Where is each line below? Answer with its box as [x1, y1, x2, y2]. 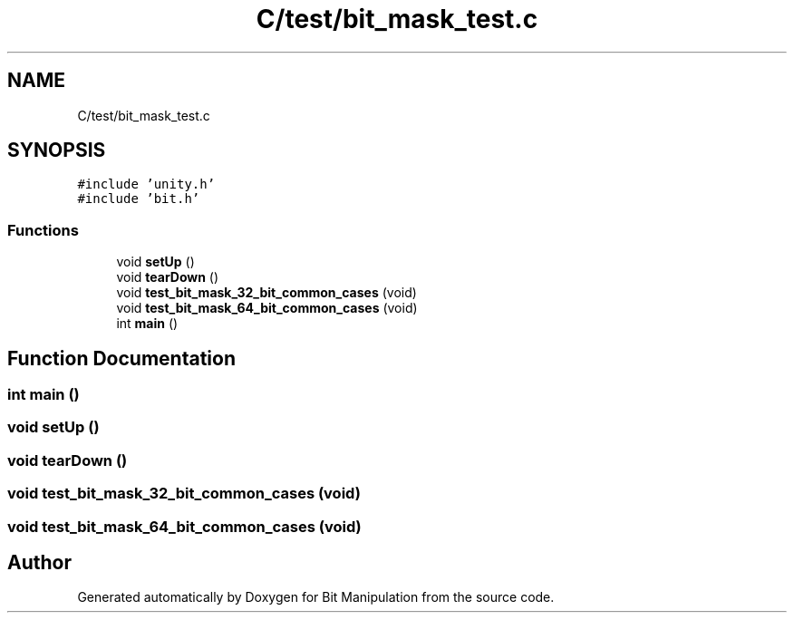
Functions [7, 220, 79, 239]
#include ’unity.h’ [77, 177, 216, 192]
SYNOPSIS [7, 139, 106, 162]
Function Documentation [7, 346, 236, 370]
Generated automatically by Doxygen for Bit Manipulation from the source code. [77, 589, 555, 605]
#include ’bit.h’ [77, 191, 200, 207]
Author [7, 550, 72, 574]
